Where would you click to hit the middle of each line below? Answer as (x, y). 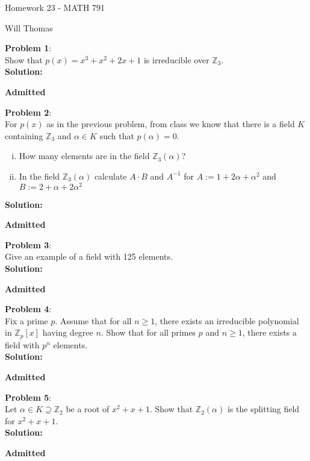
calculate (110, 176)
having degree (68, 332)
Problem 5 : (28, 397)
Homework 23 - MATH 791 (55, 7)
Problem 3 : (28, 244)
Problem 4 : (28, 309)
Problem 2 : (28, 112)
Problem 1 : (28, 48)
